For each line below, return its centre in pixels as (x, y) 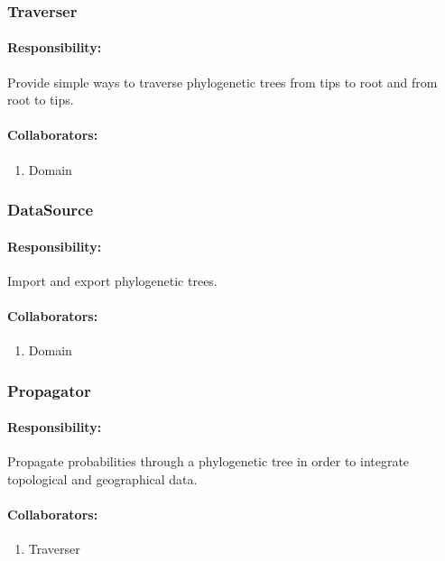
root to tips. (41, 100)
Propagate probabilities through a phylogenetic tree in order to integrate (209, 461)
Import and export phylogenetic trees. (112, 280)
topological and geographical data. (102, 479)
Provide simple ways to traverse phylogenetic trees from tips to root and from (222, 82)
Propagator (49, 390)
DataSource (51, 210)
